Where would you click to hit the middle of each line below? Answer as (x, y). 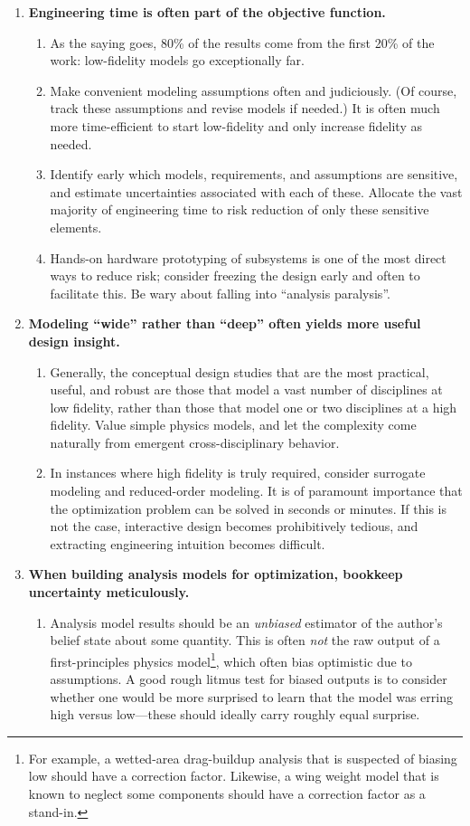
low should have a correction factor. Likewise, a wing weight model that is (234, 776)
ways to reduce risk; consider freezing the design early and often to (235, 275)
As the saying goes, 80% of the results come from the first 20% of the (242, 42)
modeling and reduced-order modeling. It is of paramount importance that (256, 491)
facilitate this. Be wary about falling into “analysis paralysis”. (220, 293)
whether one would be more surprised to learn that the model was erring (251, 696)
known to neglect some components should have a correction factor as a (227, 794)
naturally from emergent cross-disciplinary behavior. (195, 442)
